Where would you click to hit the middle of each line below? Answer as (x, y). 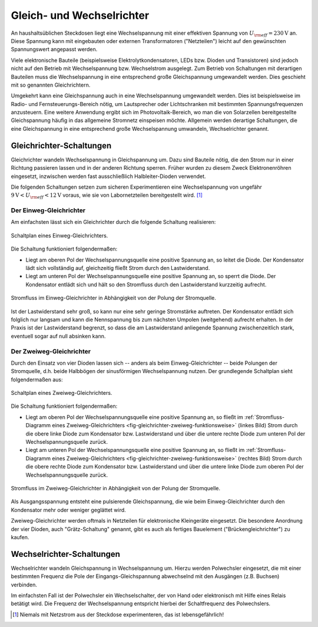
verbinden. (24, 585)
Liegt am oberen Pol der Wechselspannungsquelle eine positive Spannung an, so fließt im (135, 417)
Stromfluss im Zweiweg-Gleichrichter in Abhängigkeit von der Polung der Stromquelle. (116, 488)
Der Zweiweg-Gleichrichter (51, 351)
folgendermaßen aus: (37, 379)
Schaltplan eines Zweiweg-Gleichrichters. (62, 393)
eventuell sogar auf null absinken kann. (58, 336)
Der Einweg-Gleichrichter (48, 210)
